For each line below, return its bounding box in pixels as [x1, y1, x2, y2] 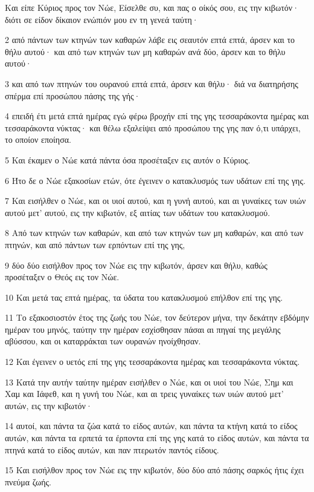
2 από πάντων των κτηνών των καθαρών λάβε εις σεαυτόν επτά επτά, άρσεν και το [5, 33, 295, 46]
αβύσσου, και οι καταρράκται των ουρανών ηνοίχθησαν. [5, 335, 201, 347]
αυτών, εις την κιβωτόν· [5, 399, 92, 412]
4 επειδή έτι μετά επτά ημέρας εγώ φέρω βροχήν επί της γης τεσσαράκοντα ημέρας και [5, 110, 309, 122]
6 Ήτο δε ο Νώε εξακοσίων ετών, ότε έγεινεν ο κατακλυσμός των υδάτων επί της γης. [5, 174, 306, 186]
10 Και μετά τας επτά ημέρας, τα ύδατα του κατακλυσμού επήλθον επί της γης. [5, 290, 283, 303]
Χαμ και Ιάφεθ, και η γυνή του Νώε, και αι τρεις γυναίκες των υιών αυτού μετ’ [5, 387, 284, 400]
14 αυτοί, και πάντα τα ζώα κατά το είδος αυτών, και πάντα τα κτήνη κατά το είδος [5, 419, 298, 432]
